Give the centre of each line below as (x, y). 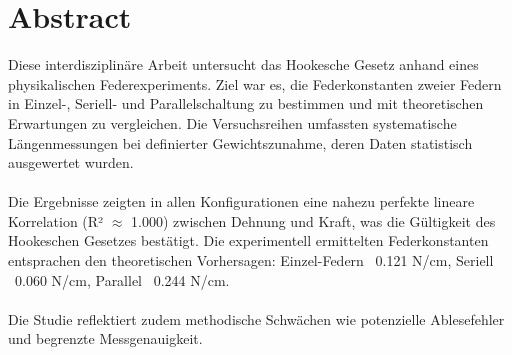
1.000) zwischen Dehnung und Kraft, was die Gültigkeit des (313, 220)
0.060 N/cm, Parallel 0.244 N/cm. (122, 279)
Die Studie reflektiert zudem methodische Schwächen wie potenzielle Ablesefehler (256, 318)
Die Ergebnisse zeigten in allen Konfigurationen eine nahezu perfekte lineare (241, 201)
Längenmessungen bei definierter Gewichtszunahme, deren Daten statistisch (240, 142)
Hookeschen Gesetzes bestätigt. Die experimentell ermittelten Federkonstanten (248, 240)
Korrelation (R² (56, 220)
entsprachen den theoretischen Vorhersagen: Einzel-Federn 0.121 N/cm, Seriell (251, 260)
